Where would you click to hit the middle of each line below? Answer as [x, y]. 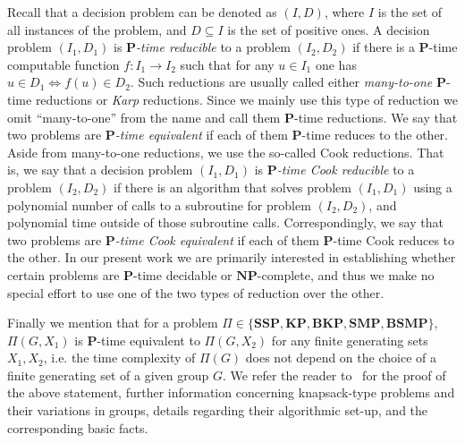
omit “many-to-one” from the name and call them [144, 117]
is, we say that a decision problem [100, 170]
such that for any [227, 64]
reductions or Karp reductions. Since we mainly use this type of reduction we [247, 99]
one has [336, 64]
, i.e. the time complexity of [119, 358]
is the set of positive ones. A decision [329, 29]
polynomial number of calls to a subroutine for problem [159, 204]
